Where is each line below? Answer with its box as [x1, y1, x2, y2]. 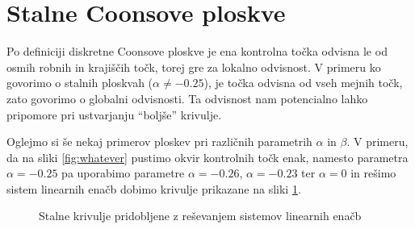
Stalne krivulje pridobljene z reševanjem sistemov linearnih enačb [39, 207, 362, 224]
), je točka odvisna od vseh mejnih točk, [203, 74, 403, 91]
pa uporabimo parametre [61, 164, 185, 181]
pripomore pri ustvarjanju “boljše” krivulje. [6, 106, 222, 123]
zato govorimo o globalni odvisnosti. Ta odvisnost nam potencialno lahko [6, 90, 368, 106]
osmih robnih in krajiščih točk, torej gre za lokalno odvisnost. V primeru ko [6, 58, 381, 75]
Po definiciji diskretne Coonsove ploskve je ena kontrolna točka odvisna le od [6, 43, 388, 60]
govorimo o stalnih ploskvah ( [6, 74, 153, 91]
